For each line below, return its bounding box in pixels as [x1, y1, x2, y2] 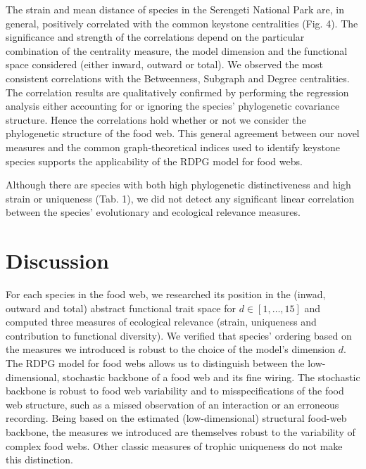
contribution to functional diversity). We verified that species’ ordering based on [6, 328, 352, 342]
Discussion [6, 246, 109, 275]
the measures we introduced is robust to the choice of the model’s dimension [6, 342, 335, 356]
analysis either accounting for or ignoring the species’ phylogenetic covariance [6, 98, 340, 113]
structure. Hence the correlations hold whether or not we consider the [6, 112, 306, 127]
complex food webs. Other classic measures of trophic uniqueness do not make [6, 438, 343, 453]
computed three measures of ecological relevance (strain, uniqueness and [6, 314, 317, 329]
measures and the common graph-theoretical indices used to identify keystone [6, 139, 340, 154]
